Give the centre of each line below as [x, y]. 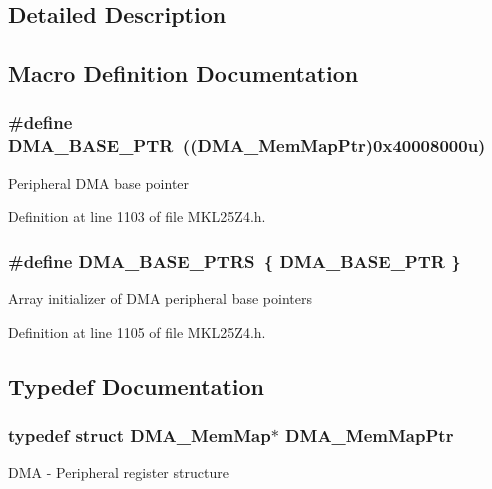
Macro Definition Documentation [183, 73]
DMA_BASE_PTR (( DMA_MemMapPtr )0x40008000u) [247, 145]
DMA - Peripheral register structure [118, 472]
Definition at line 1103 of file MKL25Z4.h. [137, 216]
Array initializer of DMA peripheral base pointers [160, 298]
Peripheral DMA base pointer [99, 182]
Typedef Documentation [136, 385]
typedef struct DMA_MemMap [139, 435]
